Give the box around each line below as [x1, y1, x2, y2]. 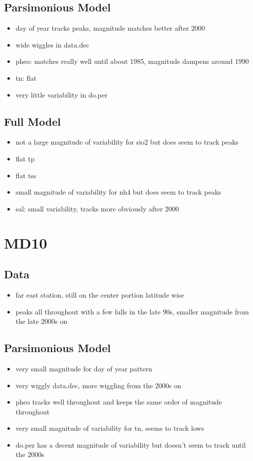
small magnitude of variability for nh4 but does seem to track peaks [15, 187, 221, 197]
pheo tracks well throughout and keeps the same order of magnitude [15, 397, 222, 407]
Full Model [4, 113, 61, 129]
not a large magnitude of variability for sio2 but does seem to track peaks [15, 137, 239, 147]
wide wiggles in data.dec [15, 39, 89, 50]
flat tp [15, 153, 35, 163]
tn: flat [15, 72, 37, 83]
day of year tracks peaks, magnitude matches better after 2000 [15, 23, 205, 33]
